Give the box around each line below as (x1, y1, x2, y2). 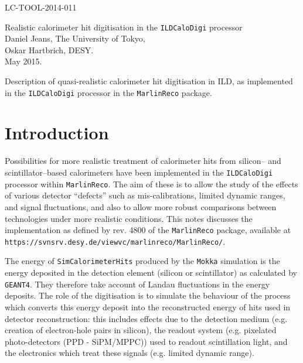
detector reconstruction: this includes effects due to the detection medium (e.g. (5, 312, 288, 324)
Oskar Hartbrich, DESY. (5, 43, 94, 56)
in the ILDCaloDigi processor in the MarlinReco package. (5, 86, 212, 98)
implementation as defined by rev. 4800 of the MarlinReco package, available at (5, 224, 291, 236)
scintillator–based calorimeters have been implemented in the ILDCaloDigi (5, 166, 273, 178)
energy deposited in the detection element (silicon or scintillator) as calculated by (5, 266, 297, 279)
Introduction (5, 121, 109, 145)
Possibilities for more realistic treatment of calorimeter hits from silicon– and (5, 155, 281, 167)
